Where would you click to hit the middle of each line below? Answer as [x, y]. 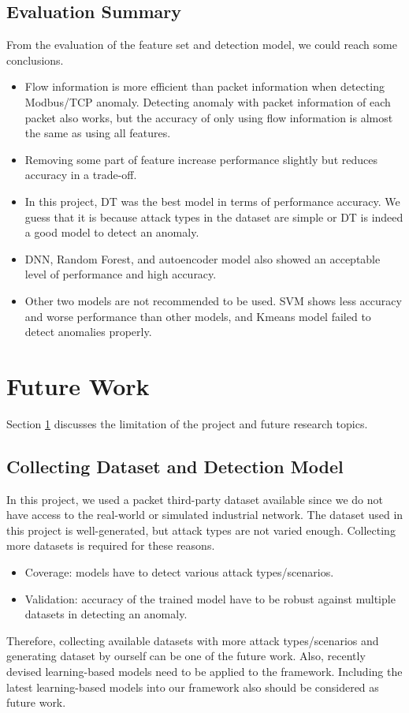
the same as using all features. [98, 133]
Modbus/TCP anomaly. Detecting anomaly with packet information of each [208, 101]
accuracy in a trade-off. [81, 175]
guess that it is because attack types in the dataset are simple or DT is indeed [214, 217]
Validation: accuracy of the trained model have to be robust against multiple [210, 598]
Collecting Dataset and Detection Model [175, 466]
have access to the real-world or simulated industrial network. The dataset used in [205, 515]
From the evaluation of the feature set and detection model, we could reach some [202, 45]
